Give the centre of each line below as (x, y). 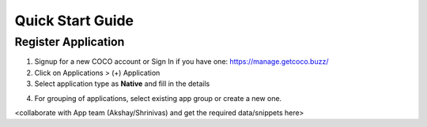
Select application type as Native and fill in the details (122, 84)
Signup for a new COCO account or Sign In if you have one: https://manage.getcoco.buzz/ (181, 62)
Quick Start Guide (74, 21)
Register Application (70, 42)
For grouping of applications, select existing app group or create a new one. (158, 98)
